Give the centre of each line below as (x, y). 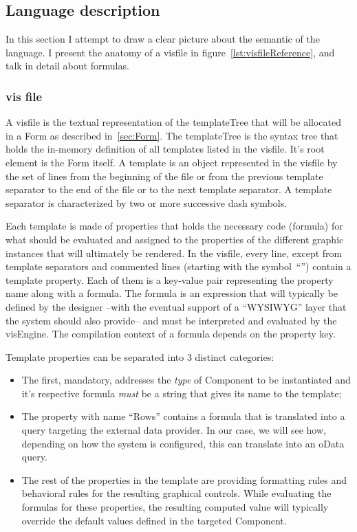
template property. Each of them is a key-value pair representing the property (170, 279)
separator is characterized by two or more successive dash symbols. (147, 202)
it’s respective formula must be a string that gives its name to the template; (182, 393)
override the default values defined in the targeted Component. (154, 520)
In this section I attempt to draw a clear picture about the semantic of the (163, 39)
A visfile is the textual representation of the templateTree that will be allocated (173, 122)
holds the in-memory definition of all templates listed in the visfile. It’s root (165, 149)
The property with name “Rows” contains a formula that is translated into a (183, 416)
